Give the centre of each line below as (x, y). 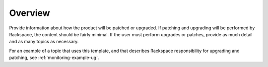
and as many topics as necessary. (44, 42)
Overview (30, 13)
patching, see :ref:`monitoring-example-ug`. (54, 58)
